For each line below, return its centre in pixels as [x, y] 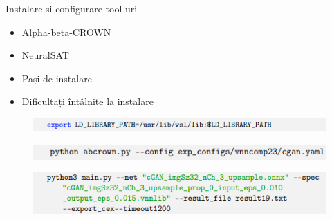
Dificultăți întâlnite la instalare [87, 101]
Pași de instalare [57, 78]
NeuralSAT [45, 55]
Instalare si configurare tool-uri [72, 8]
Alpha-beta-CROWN [66, 31]
